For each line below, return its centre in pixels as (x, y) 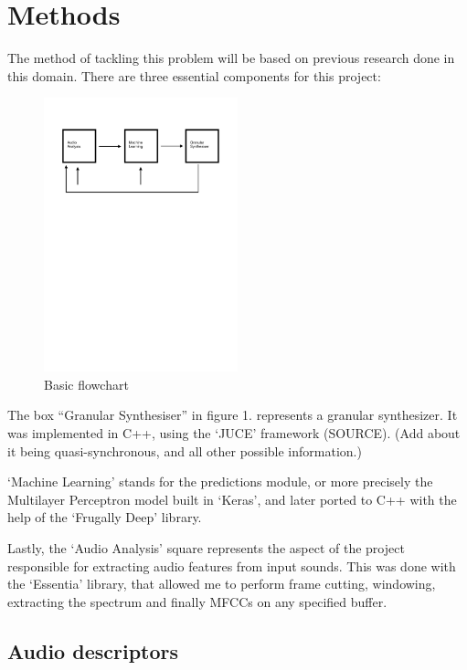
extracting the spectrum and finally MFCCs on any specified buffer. (197, 601)
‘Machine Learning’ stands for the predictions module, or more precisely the (220, 482)
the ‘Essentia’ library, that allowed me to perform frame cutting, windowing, (222, 584)
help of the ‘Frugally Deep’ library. (105, 517)
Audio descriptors (93, 650)
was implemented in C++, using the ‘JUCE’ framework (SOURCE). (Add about (234, 432)
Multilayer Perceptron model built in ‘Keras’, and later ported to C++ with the (232, 499)
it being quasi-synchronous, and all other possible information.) (185, 450)
